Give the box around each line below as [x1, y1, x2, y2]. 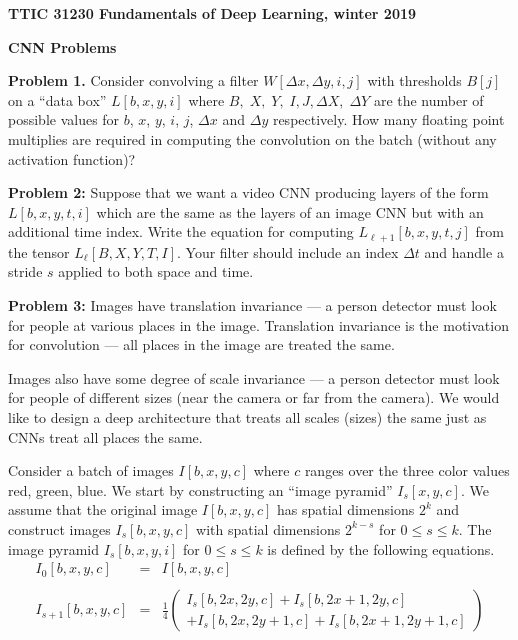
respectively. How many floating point [272, 109, 505, 130]
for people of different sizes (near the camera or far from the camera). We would [8, 387, 500, 408]
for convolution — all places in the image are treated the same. [8, 334, 395, 355]
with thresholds [367, 70, 462, 91]
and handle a [424, 241, 504, 262]
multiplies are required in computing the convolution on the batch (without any [8, 128, 497, 149]
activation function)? [8, 148, 136, 169]
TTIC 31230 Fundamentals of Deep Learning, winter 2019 [8, 3, 417, 23]
